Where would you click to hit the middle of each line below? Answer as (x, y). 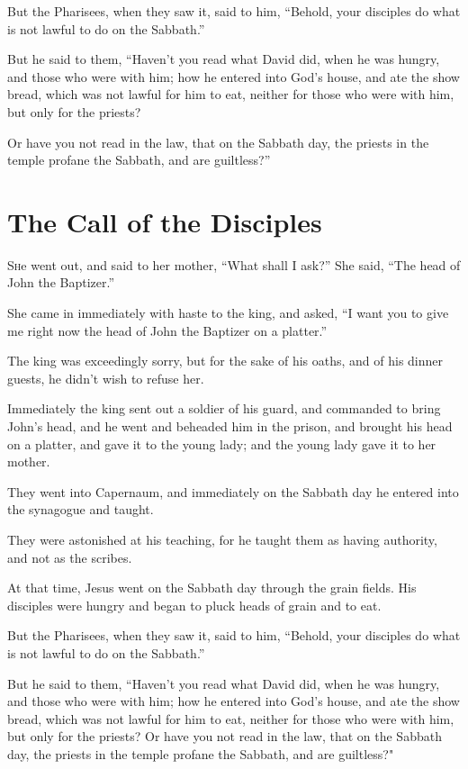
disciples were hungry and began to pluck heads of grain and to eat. (194, 605)
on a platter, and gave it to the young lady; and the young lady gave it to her (222, 443)
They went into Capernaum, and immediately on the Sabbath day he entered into (233, 491)
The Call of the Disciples (165, 221)
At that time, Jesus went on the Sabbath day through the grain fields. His (212, 588)
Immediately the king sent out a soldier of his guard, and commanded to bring (224, 408)
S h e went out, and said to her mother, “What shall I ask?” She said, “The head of (234, 264)
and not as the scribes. (70, 557)
